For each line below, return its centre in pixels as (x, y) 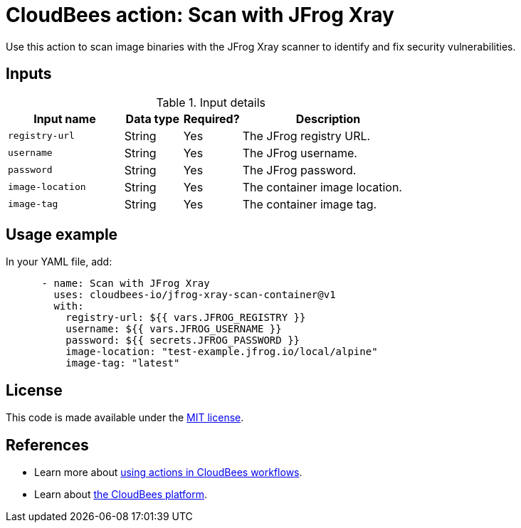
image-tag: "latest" (123, 363)
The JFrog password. (299, 170)
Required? (211, 118)
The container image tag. (310, 204)
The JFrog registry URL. (306, 136)
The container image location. (322, 187)
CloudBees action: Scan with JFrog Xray (200, 15)
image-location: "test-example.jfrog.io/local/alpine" (222, 352)
